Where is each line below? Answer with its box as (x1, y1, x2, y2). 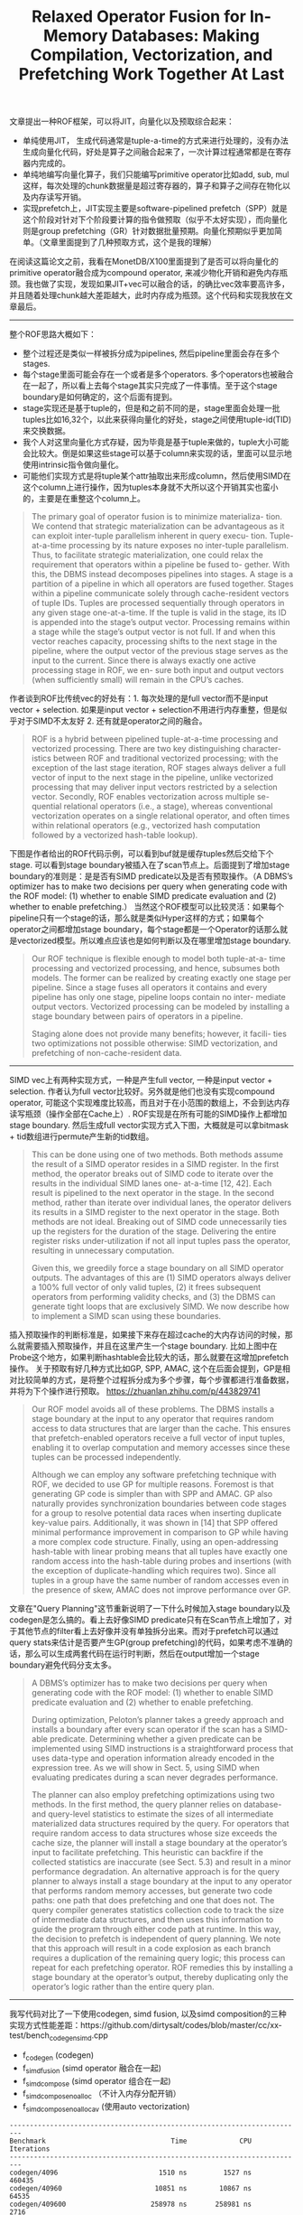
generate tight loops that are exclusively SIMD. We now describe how (31, 1301, 290, 1312)
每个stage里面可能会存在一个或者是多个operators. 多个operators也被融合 (22, 369, 294, 380)
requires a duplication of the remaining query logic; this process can (31, 1953, 286, 1964)
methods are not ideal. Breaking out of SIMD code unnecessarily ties (31, 1217, 287, 1228)
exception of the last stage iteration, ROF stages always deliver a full (31, 762, 287, 773)
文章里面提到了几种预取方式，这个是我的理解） (41, 237, 216, 248)
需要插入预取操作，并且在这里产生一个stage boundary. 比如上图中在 (24, 1341, 278, 1351)
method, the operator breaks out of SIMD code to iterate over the (31, 1168, 273, 1180)
